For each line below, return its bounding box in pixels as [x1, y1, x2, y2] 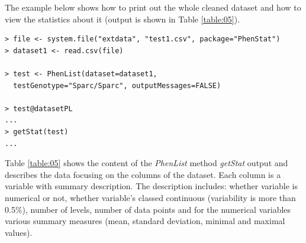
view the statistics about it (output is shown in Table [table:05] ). [5, 12, 240, 25]
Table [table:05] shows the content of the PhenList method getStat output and [5, 157, 288, 169]
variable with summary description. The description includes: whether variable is [5, 180, 298, 192]
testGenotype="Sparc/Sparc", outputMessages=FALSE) [13, 81, 221, 90]
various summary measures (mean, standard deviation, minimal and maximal [5, 215, 285, 227]
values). [5, 226, 33, 238]
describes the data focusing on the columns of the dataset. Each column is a [5, 168, 281, 180]
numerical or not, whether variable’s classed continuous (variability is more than [5, 191, 296, 203]
